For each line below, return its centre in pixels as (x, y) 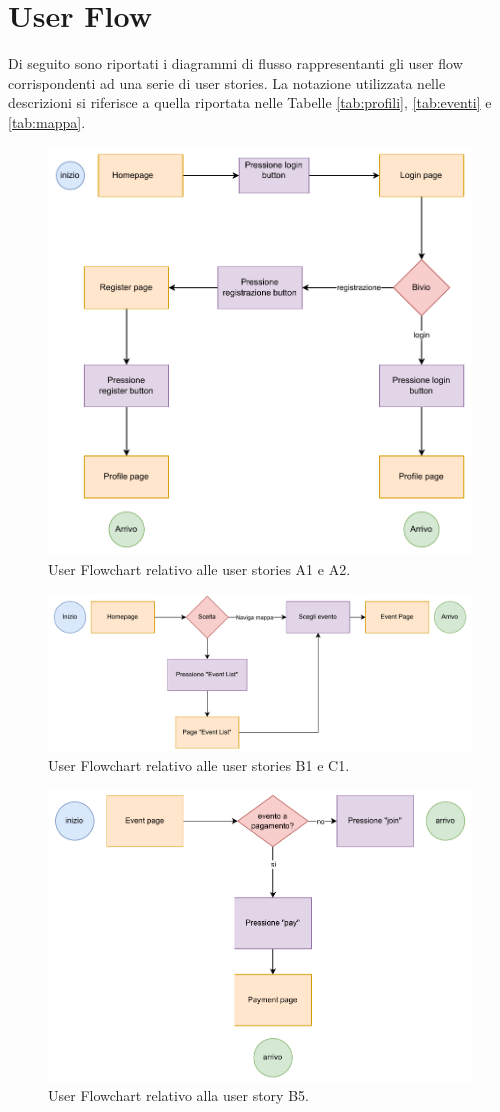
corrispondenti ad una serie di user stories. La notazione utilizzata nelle (227, 82)
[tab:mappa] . (47, 121)
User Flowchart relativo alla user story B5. (178, 1095)
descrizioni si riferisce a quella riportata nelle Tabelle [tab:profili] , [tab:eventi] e (250, 102)
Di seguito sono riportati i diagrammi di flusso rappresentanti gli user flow (235, 63)
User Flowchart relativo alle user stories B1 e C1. (199, 765)
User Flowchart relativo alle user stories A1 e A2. (199, 569)
